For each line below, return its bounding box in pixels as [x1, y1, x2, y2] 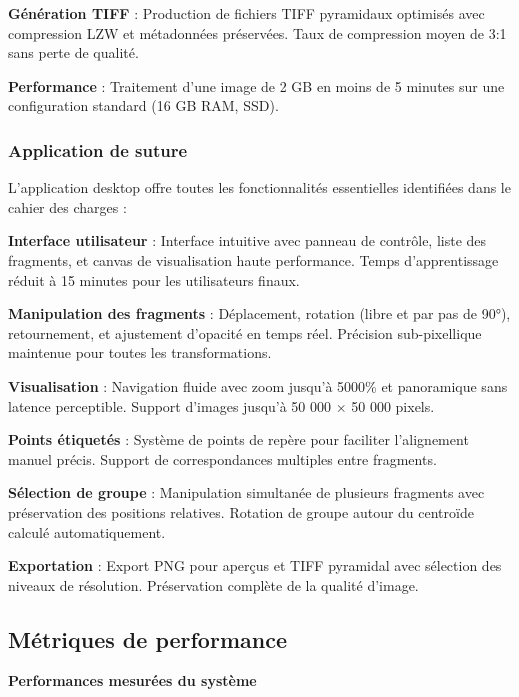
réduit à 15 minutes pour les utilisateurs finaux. [8, 269, 300, 290]
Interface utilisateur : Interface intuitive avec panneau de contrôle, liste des [8, 230, 487, 251]
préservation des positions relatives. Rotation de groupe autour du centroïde [8, 501, 474, 522]
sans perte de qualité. [8, 42, 139, 63]
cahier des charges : [8, 196, 127, 217]
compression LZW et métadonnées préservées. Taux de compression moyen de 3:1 [8, 22, 507, 43]
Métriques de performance [8, 623, 287, 654]
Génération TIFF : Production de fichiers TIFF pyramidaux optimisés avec [8, 3, 485, 23]
